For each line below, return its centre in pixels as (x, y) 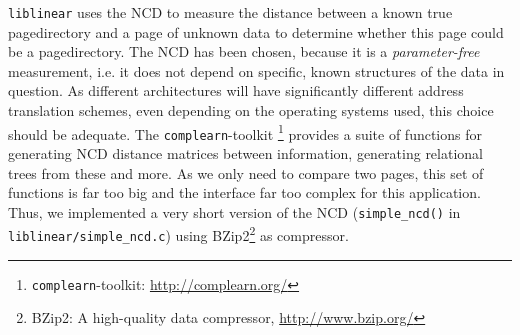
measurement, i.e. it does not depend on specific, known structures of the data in (256, 70)
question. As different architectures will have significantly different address (236, 90)
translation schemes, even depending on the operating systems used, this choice (251, 110)
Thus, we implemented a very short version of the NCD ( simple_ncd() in (234, 211)
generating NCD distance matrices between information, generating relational (245, 152)
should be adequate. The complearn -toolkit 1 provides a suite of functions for (245, 132)
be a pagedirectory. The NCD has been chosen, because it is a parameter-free (244, 51)
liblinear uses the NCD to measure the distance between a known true (230, 12)
